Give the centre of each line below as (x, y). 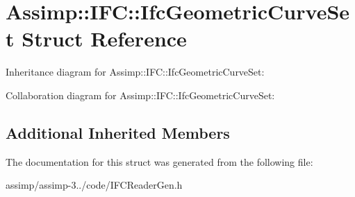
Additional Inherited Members (118, 132)
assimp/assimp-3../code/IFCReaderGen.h (94, 185)
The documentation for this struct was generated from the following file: (159, 161)
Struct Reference (104, 38)
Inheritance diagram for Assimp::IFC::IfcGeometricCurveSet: (135, 72)
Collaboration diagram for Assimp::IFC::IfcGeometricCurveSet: (140, 95)
